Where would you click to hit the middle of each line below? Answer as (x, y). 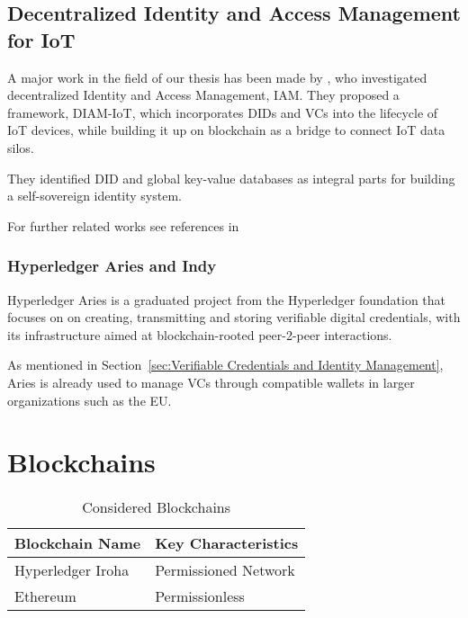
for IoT (41, 39)
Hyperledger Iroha (72, 570)
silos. (21, 147)
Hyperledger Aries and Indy (112, 266)
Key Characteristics (227, 543)
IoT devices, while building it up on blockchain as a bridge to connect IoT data (226, 130)
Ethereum (45, 596)
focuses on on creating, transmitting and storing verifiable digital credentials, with (234, 317)
